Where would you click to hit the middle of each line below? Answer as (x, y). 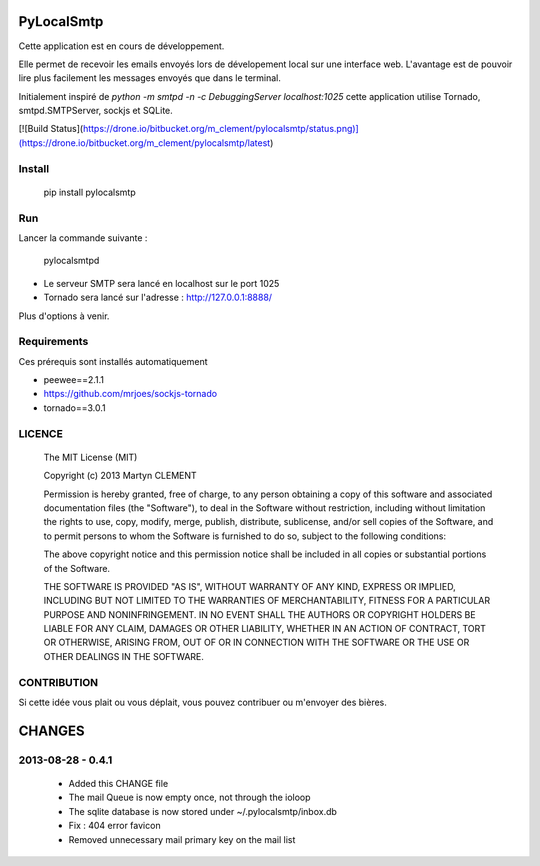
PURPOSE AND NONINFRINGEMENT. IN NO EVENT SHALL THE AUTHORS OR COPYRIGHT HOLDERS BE (259, 614)
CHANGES (51, 730)
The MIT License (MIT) (90, 457)
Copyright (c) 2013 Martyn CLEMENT (120, 476)
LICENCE (41, 433)
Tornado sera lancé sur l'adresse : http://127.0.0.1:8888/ (158, 297)
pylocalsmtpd (71, 261)
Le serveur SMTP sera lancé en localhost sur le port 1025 (161, 283)
